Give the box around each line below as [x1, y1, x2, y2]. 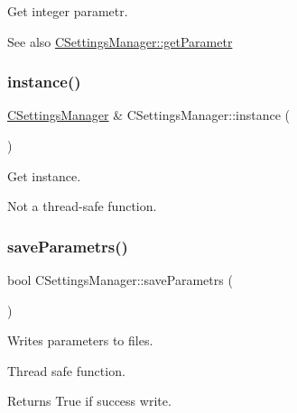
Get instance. [7, 166, 81, 185]
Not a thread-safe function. [7, 197, 157, 216]
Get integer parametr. [7, 2, 128, 20]
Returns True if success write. [7, 391, 172, 410]
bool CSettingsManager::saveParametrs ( [7, 271, 233, 289]
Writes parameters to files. [7, 331, 153, 350]
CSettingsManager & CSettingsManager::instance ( [7, 106, 291, 124]
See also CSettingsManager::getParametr [7, 32, 233, 50]
